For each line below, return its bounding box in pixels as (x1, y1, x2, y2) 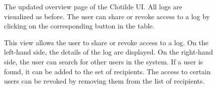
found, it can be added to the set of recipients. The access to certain (4, 66, 211, 76)
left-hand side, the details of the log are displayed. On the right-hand (4, 47, 213, 57)
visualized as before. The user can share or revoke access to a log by (4, 11, 210, 21)
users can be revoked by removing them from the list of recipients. (4, 76, 205, 86)
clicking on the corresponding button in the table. (4, 21, 155, 31)
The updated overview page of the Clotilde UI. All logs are (4, 1, 182, 11)
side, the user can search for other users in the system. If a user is (4, 56, 203, 66)
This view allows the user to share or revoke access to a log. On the (4, 37, 209, 47)
